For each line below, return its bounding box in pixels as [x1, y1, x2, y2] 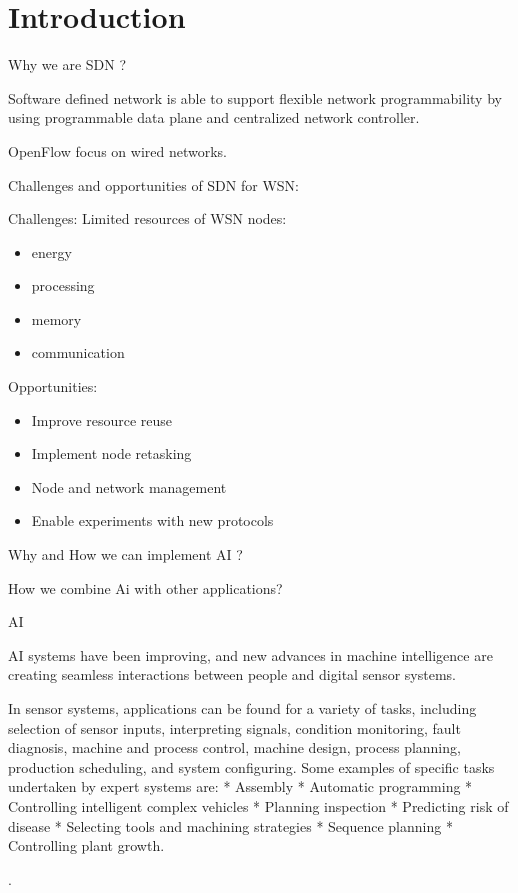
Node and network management [31, 476, 227, 497]
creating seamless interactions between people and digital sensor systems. [8, 664, 456, 685]
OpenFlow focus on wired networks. [8, 140, 227, 161]
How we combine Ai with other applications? [8, 577, 283, 598]
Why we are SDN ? [8, 54, 127, 75]
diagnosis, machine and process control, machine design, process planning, [8, 737, 461, 758]
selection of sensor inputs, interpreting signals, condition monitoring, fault [8, 717, 461, 738]
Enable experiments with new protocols [31, 510, 274, 531]
